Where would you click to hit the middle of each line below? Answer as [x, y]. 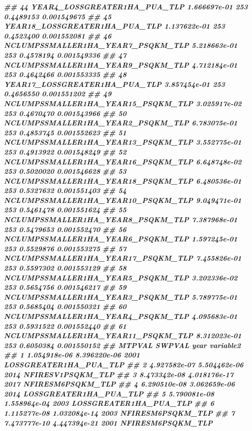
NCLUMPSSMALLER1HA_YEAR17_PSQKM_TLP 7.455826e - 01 [123, 258]
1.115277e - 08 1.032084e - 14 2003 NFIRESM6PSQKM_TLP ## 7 [120, 412]
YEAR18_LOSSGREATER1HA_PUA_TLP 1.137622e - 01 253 [115, 26]
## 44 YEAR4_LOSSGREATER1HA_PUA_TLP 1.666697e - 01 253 [126, 6]
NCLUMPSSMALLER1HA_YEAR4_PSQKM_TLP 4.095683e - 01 [121, 316]
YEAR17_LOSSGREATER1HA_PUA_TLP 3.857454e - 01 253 [115, 84]
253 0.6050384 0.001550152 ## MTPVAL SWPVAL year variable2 [123, 345]
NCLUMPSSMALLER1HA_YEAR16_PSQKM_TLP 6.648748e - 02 [123, 161]
